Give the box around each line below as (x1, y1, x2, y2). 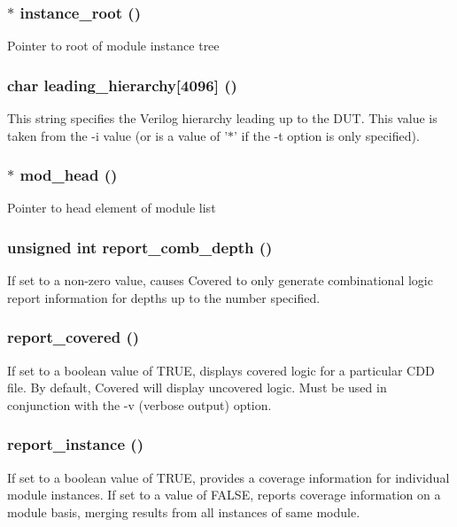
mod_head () (19, 164, 118, 186)
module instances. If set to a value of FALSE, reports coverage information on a (7, 485, 441, 504)
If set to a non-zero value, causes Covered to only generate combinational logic (7, 271, 433, 290)
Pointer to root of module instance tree (7, 36, 220, 55)
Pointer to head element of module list (7, 198, 216, 217)
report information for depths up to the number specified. (7, 288, 321, 306)
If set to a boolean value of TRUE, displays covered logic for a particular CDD (7, 360, 435, 379)
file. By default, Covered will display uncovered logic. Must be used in (7, 378, 387, 397)
